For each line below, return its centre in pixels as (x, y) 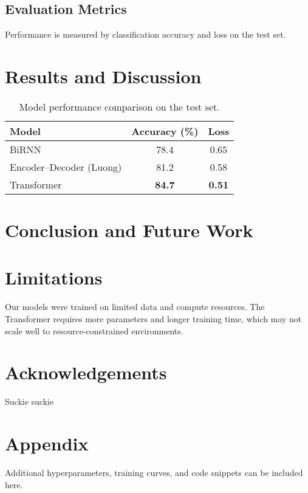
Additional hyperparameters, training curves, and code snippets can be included (154, 473)
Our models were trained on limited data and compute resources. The (135, 307)
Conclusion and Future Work (129, 230)
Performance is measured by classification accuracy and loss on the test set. (145, 34)
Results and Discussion (103, 76)
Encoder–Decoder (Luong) (66, 167)
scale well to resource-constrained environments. (94, 330)
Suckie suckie (29, 402)
